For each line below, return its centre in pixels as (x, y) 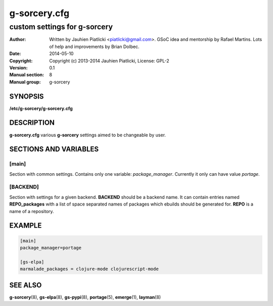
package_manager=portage (51, 248)
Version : (18, 68)
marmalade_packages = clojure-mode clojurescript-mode (89, 269)
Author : (18, 39)
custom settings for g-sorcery (61, 27)
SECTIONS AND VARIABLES (54, 149)
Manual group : (25, 82)
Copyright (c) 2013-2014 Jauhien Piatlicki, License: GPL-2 (109, 61)
